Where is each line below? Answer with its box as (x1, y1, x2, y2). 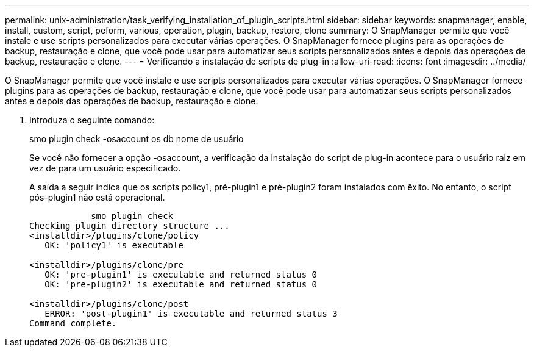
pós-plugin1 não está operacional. (29, 192, 165, 203)
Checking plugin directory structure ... (29, 221, 230, 231)
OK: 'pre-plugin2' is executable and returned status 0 (44, 279, 318, 289)
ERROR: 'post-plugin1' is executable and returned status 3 (44, 309, 338, 318)
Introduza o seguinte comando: (29, 115, 155, 125)
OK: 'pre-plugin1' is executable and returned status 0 (44, 270, 318, 279)
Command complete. (29, 318, 117, 328)
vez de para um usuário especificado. (29, 163, 181, 173)
